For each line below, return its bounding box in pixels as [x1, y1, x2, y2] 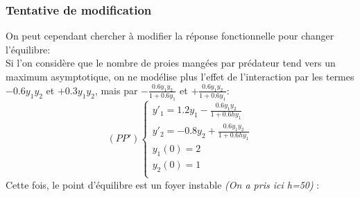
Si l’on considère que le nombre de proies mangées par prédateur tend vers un [6, 55, 336, 70]
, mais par [94, 83, 138, 97]
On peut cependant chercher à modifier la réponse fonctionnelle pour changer [6, 28, 334, 43]
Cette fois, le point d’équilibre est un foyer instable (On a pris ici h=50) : [6, 177, 320, 191]
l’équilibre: [6, 42, 51, 56]
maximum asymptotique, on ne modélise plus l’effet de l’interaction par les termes [6, 69, 354, 83]
